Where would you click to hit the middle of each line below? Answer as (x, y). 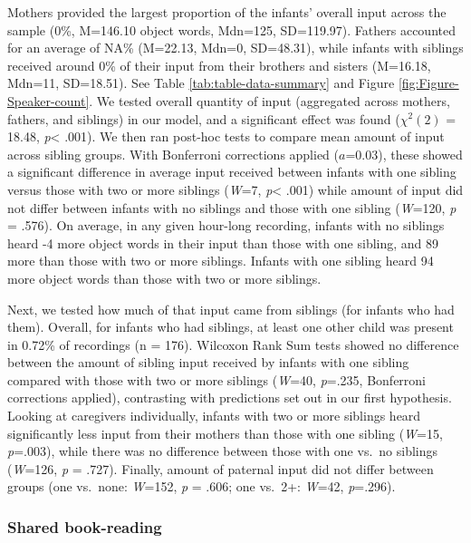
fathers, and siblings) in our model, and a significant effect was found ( (204, 118)
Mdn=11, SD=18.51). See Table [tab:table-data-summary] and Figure (201, 83)
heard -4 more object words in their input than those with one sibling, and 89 (223, 242)
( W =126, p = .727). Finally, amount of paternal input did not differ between (221, 468)
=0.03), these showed (404, 154)
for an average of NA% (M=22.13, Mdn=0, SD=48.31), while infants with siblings (235, 48)
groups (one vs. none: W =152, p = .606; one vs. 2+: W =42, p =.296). (202, 486)
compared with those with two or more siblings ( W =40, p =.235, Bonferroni (217, 379)
